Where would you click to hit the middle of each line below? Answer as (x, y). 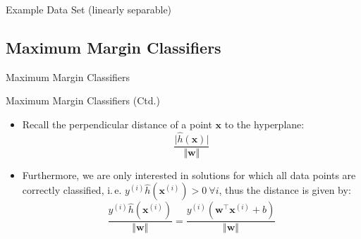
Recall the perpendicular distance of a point (117, 124)
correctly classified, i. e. (72, 190)
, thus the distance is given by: (285, 190)
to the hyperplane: (264, 124)
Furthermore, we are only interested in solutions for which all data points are (189, 174)
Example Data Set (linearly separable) (89, 9)
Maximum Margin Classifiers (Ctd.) (83, 100)
